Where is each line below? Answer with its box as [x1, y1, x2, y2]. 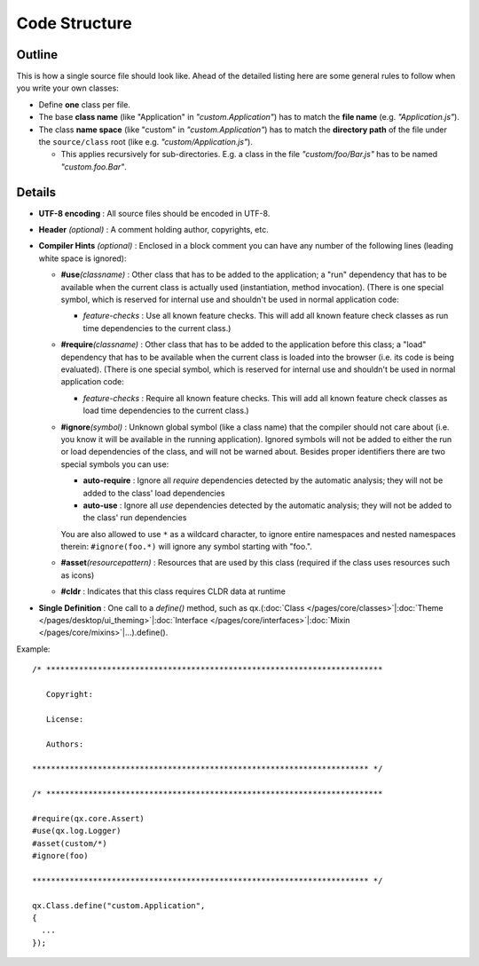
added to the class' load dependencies [82, 487, 225, 498]
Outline [16, 47, 58, 62]
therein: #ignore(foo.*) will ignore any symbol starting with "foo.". [60, 542, 312, 552]
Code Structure [16, 13, 132, 33]
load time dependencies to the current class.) [82, 405, 249, 416]
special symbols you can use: [60, 458, 169, 470]
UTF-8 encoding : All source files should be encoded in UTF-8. [38, 208, 271, 218]
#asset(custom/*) [32, 838, 107, 848]
